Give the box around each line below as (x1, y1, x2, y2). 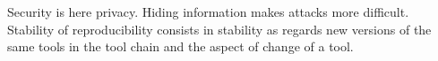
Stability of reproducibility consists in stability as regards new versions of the (7, 19, 432, 38)
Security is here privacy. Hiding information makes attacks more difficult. (7, 3, 409, 20)
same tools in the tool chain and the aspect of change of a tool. (7, 37, 354, 56)
